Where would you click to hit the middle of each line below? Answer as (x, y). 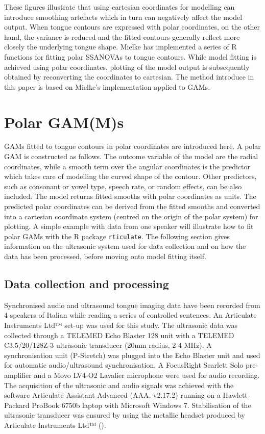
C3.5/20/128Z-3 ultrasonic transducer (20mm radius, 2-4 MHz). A (108, 345)
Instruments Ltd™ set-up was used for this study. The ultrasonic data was (121, 325)
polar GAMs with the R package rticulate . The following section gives (117, 236)
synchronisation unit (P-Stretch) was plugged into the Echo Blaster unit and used (132, 355)
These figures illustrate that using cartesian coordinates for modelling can (119, 7)
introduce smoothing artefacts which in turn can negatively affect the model (123, 17)
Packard (17, 405)
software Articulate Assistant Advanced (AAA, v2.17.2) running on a (112, 395)
